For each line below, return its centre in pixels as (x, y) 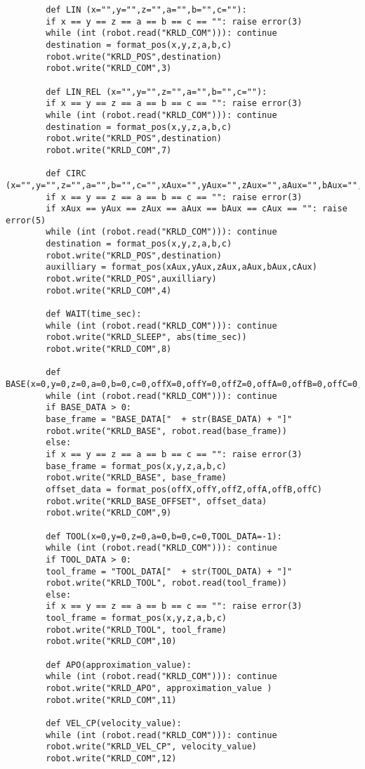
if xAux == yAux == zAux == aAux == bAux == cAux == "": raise (197, 209)
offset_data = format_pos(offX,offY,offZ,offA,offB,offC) (184, 489)
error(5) (26, 220)
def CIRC (66, 174)
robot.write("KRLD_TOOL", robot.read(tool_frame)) (166, 583)
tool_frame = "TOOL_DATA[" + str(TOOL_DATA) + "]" (169, 571)
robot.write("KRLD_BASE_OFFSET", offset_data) (157, 501)
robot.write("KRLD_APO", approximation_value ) (159, 689)
